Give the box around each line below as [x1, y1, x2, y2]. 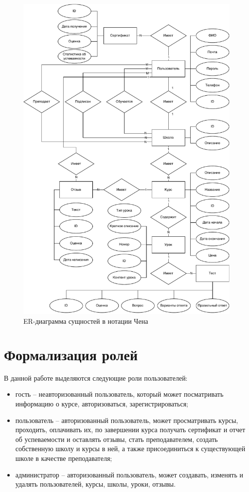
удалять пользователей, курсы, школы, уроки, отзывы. [15, 479, 176, 489]
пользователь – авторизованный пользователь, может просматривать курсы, [15, 415, 238, 425]
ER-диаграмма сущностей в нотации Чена [23, 316, 148, 326]
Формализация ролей [4, 344, 138, 364]
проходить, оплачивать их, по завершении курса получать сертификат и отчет [15, 424, 246, 435]
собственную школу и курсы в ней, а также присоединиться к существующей [15, 443, 246, 454]
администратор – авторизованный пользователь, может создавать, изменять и [15, 469, 243, 479]
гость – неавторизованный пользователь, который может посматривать [15, 389, 224, 399]
